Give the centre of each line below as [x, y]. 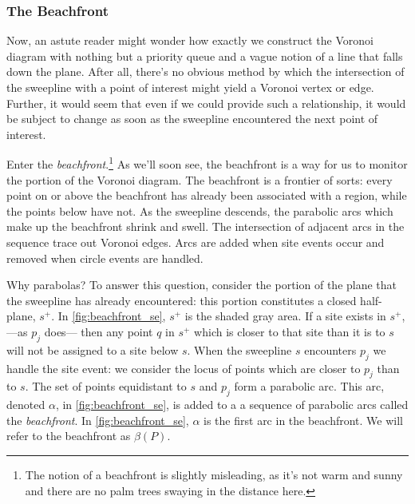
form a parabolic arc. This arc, [309, 386]
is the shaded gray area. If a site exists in [285, 316]
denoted [26, 405]
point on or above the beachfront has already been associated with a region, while [207, 195]
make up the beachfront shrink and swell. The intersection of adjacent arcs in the [206, 226]
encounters [330, 349]
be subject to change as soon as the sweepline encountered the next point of [192, 119]
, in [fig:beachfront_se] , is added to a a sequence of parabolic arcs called [232, 405]
